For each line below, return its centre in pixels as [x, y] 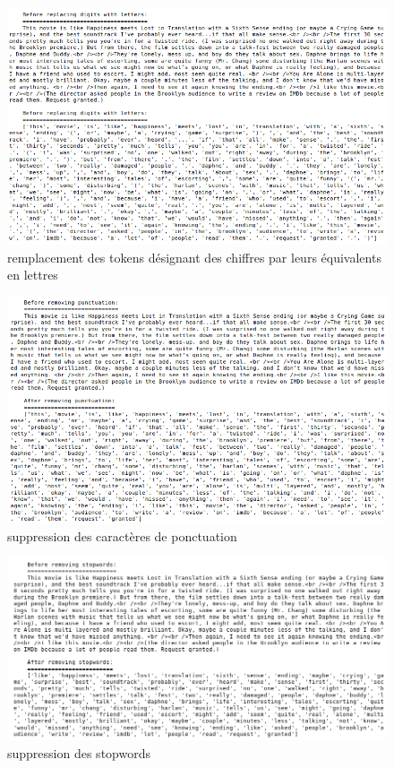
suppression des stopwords [79, 753]
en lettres [33, 275]
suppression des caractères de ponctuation [122, 535]
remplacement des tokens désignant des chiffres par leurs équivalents [194, 257]
